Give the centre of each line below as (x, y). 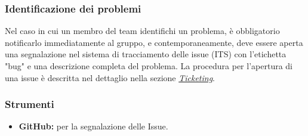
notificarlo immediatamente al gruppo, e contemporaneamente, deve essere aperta (154, 42)
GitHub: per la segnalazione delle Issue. (93, 126)
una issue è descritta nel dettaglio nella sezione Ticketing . (110, 77)
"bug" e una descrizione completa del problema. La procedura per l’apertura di (149, 66)
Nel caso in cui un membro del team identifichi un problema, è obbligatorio (142, 31)
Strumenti (30, 104)
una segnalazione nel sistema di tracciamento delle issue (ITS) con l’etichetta (146, 54)
